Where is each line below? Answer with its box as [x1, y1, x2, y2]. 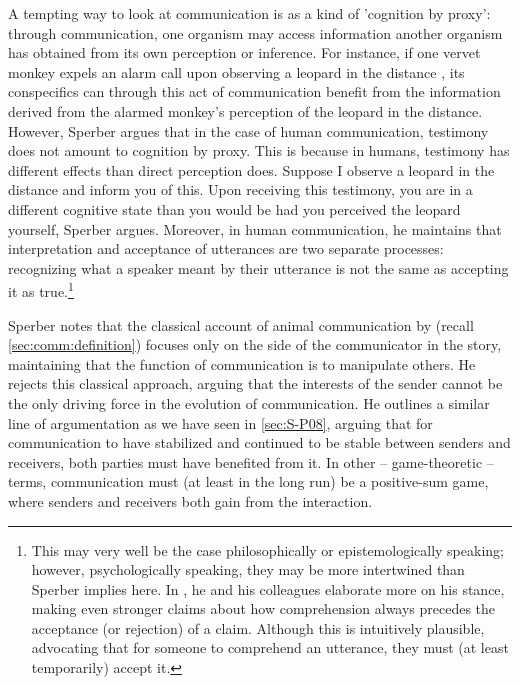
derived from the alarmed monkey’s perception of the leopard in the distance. [8, 100, 483, 121]
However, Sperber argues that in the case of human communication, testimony [8, 120, 489, 141]
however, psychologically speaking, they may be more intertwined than [31, 559, 465, 580]
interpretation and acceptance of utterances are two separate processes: [8, 238, 444, 259]
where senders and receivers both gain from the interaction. [8, 490, 373, 511]
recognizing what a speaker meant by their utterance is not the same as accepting [8, 257, 509, 278]
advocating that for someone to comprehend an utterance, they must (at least [31, 637, 509, 658]
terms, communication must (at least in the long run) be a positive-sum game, [8, 471, 489, 492]
